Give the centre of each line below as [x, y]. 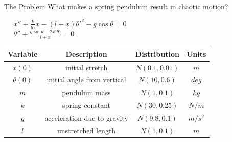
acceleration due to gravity [86, 117]
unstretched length [87, 130]
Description [86, 54]
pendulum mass [86, 92]
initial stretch [86, 67]
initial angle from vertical [86, 80]
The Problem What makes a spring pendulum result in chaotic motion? [116, 6]
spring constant [87, 105]
